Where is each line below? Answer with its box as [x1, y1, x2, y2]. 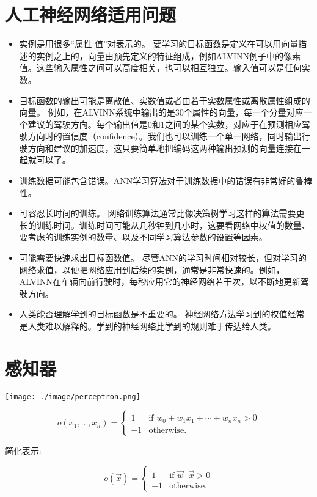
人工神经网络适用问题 [5, 2, 177, 27]
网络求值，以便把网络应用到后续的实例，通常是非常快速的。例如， [19, 263, 285, 276]
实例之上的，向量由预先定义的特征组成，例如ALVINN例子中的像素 [36, 49, 301, 62]
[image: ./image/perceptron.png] [5, 392, 140, 401]
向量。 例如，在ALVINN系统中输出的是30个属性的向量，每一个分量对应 [19, 106, 304, 119]
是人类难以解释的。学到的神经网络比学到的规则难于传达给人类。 [19, 320, 276, 332]
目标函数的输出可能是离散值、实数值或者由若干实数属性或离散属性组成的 [19, 94, 310, 106]
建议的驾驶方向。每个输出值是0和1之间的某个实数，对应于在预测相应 [27, 117, 302, 130]
